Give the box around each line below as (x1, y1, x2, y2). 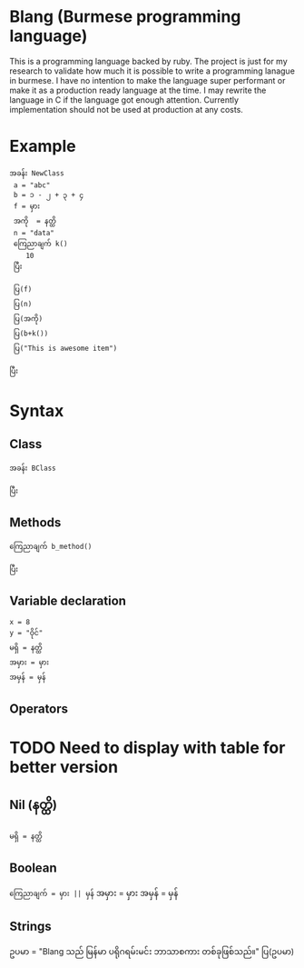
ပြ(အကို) (13, 314, 44, 324)
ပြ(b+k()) (13, 329, 49, 338)
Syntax (9, 401, 64, 422)
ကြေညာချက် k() (13, 239, 68, 248)
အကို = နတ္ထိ (13, 216, 57, 225)
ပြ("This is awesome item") (13, 344, 118, 353)
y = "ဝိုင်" (9, 628, 44, 637)
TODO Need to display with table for (9, 738, 286, 758)
